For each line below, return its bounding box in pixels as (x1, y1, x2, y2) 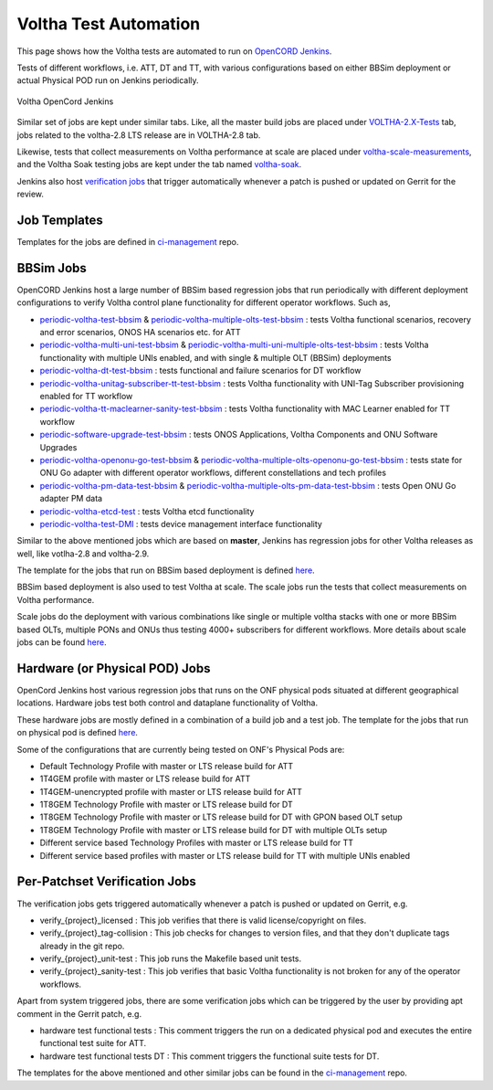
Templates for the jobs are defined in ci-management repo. (16, 236, 239, 247)
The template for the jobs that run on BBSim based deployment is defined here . (16, 565, 315, 576)
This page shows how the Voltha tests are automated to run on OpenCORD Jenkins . (16, 46, 332, 57)
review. (16, 188, 45, 200)
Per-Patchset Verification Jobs (16, 873, 196, 890)
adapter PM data (39, 493, 103, 504)
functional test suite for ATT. (39, 1038, 147, 1049)
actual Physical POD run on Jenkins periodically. (16, 75, 200, 86)
